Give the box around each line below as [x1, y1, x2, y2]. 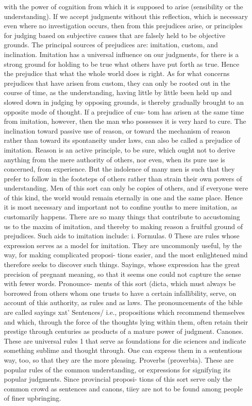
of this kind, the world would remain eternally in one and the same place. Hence [4, 192, 243, 202]
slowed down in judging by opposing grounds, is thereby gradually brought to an [4, 97, 244, 107]
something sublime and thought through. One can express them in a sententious [4, 345, 242, 355]
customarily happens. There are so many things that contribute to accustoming [4, 212, 240, 222]
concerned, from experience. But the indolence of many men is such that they [4, 164, 235, 174]
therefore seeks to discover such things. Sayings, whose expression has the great [4, 259, 240, 270]
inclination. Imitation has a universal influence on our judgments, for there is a [4, 49, 239, 59]
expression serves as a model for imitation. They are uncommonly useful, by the [4, 240, 242, 250]
